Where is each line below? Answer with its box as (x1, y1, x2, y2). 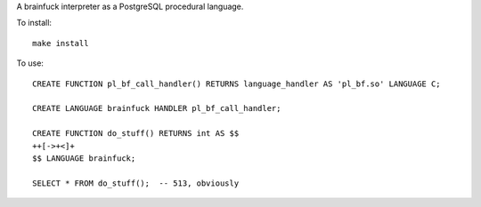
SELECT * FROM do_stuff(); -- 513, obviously (32, 178, 240, 188)
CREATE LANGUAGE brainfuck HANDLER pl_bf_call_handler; (32, 103, 281, 114)
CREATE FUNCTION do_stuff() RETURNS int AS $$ (32, 129, 240, 139)
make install (32, 38, 89, 48)
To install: (16, 18, 53, 28)
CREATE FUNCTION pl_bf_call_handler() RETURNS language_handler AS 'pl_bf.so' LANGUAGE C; (32, 78, 441, 89)
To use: (16, 58, 45, 68)
